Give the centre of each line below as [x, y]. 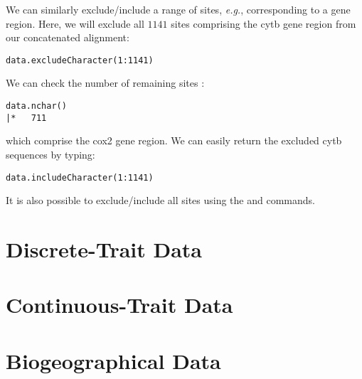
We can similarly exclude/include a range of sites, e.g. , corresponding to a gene [178, 9]
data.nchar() [36, 106]
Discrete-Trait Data [104, 249]
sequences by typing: [50, 154]
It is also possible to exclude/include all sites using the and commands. [160, 200]
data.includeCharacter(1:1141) [80, 177]
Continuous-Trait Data [119, 305]
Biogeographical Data [113, 360]
